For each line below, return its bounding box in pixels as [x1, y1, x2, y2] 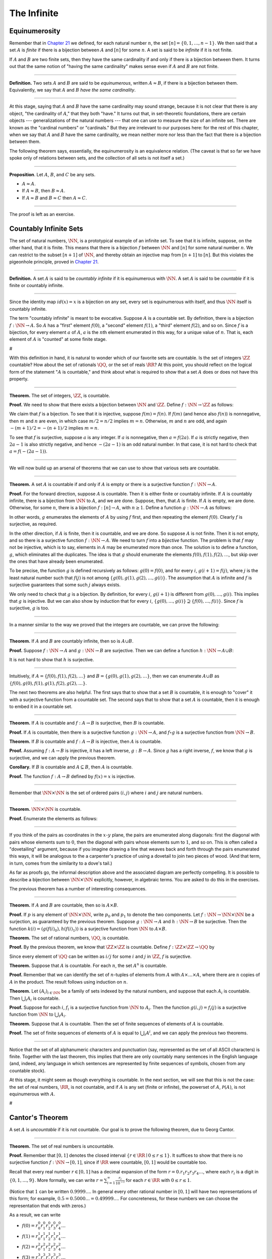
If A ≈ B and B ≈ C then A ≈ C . [22, 194, 87, 201]
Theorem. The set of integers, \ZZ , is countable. [9, 392, 110, 398]
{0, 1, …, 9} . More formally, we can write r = [9, 1177, 103, 1183]
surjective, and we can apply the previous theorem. [9, 754, 116, 760]
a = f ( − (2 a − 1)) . [9, 448, 47, 454]
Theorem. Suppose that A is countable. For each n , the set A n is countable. [9, 962, 167, 969]
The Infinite [9, 8, 59, 19]
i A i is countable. [25, 995, 60, 1002]
